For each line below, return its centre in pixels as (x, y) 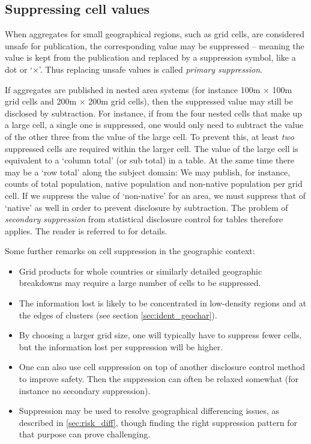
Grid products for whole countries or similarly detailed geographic (140, 271)
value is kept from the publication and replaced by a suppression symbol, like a (150, 57)
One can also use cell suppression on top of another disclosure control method (162, 367)
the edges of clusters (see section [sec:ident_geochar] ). (118, 315)
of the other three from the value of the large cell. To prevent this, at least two (149, 136)
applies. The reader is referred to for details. (86, 230)
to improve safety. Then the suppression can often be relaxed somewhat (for (159, 379)
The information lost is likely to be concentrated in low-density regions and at (163, 303)
